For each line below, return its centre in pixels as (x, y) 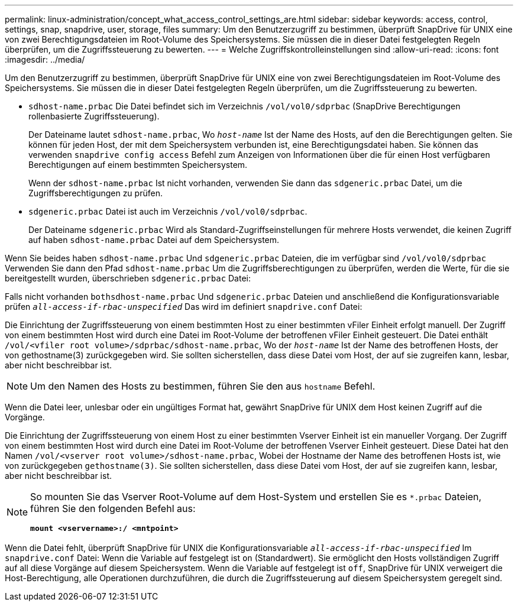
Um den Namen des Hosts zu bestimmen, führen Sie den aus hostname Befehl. (203, 386)
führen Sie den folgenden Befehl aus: (113, 508)
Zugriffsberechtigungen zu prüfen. (95, 193)
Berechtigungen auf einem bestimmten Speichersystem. (138, 165)
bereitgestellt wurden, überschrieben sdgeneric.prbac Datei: (128, 278)
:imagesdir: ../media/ (45, 59)
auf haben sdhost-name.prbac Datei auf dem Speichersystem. (154, 240)
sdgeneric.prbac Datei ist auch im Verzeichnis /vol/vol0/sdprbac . (168, 211)
